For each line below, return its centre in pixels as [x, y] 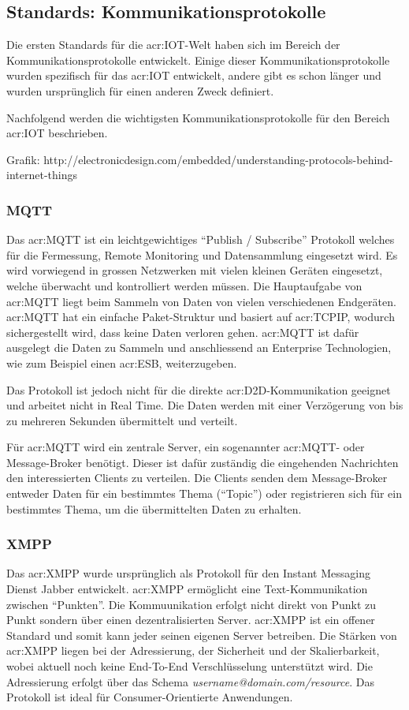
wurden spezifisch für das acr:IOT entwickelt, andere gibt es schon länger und [194, 75]
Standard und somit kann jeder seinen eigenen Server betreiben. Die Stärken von [202, 635]
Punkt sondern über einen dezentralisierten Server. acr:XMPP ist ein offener [191, 620]
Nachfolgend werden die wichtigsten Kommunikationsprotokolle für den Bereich [198, 117]
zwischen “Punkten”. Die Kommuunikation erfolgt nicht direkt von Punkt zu [191, 604]
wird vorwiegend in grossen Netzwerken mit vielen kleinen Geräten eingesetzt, [195, 270]
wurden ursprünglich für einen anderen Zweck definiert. [140, 90]
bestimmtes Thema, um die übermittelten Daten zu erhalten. [154, 508]
